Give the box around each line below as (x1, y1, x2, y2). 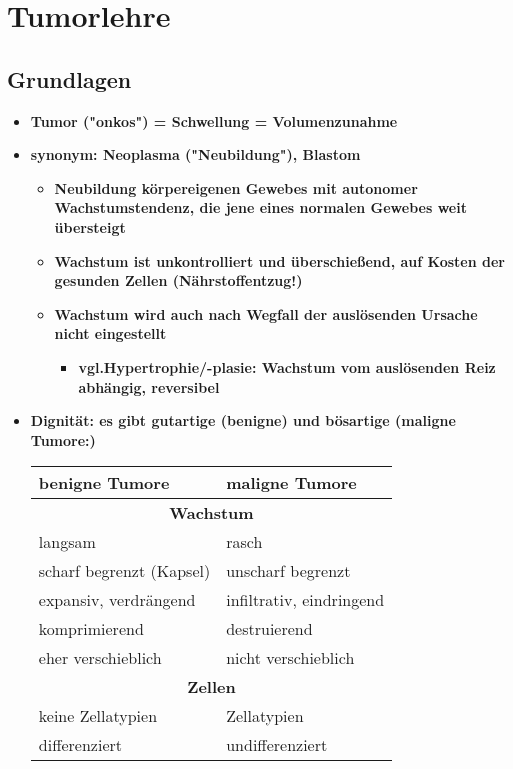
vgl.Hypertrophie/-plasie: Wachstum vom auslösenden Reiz (78, 356, 496, 377)
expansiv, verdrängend (38, 588, 196, 612)
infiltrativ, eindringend (226, 588, 385, 612)
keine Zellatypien (38, 704, 158, 728)
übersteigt (54, 216, 126, 237)
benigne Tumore (38, 471, 170, 495)
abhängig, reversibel (78, 376, 220, 397)
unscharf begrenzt (226, 559, 351, 583)
